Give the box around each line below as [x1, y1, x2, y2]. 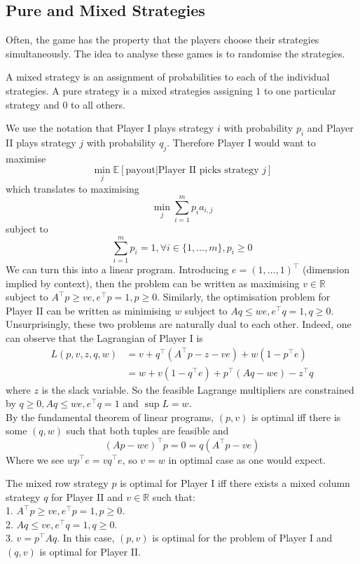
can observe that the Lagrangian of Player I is [6, 330, 203, 345]
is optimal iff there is [251, 409, 341, 424]
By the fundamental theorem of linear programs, [6, 409, 214, 424]
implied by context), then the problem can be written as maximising [6, 275, 300, 290]
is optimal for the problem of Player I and [152, 530, 333, 545]
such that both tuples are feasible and [66, 423, 229, 438]
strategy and [6, 97, 60, 111]
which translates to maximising [6, 181, 139, 195]
